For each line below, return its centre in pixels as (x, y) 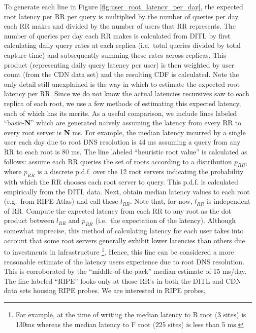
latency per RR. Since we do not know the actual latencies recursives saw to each (127, 93)
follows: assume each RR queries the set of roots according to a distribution (118, 161)
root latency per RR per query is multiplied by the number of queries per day (121, 16)
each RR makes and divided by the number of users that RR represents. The (120, 26)
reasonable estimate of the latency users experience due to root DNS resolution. (124, 261)
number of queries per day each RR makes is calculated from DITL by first (117, 35)
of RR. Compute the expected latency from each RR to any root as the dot (118, 210)
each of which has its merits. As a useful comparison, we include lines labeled (121, 113)
